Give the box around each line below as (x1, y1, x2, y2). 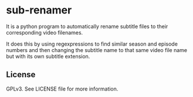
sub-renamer (6, 4, 72, 17)
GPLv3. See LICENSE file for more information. (6, 85, 118, 92)
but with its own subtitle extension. (6, 53, 90, 60)
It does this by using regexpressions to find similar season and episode (6, 40, 178, 47)
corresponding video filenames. (6, 29, 83, 36)
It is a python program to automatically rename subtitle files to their (6, 23, 168, 30)
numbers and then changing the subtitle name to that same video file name (6, 46, 188, 53)
